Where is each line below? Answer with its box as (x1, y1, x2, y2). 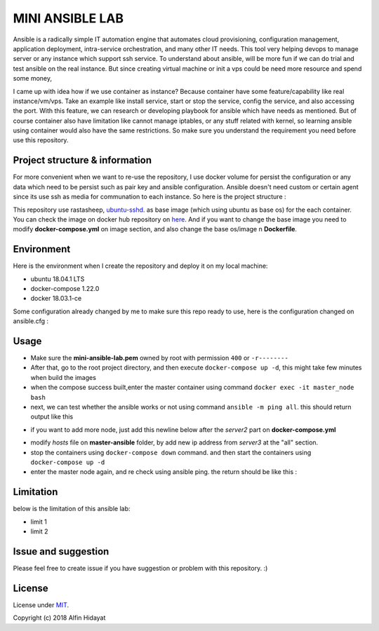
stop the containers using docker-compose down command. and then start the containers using (30, 448, 312, 456)
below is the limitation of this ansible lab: (13, 505, 131, 513)
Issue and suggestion (13, 545, 109, 557)
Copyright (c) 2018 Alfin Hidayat (13, 613, 106, 622)
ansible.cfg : (13, 317, 49, 325)
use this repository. (13, 136, 69, 144)
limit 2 (30, 527, 48, 536)
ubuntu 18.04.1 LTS (30, 274, 85, 283)
